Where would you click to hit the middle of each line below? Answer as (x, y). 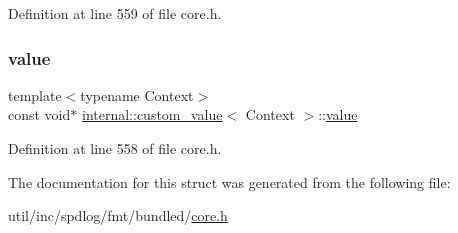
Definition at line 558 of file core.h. (115, 148)
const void (39, 114)
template (35, 94)
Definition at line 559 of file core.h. (115, 13)
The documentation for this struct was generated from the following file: (229, 181)
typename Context (137, 94)
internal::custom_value (152, 114)
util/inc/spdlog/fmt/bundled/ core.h (118, 215)
